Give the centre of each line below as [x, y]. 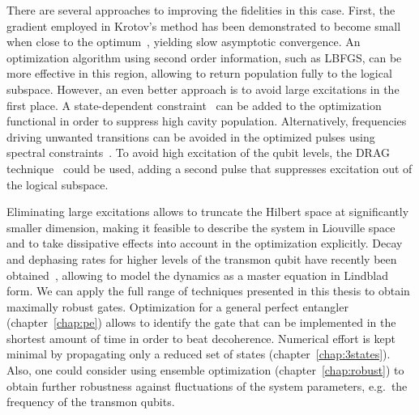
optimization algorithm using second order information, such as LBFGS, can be [204, 57]
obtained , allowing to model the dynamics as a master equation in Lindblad [198, 275]
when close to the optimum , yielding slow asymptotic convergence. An [184, 42]
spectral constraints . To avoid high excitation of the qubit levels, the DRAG [198, 152]
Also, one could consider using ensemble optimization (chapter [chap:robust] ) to [205, 370]
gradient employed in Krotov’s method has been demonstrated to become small [204, 25]
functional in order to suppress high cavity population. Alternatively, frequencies [207, 121]
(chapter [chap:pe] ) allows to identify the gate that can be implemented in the [201, 322]
